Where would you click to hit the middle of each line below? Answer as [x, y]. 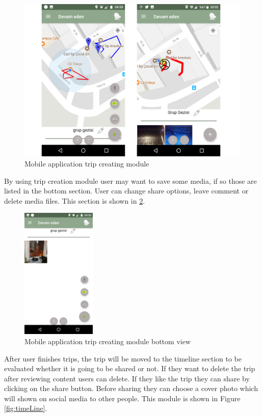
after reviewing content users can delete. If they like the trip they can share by [127, 378]
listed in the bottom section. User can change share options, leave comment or [126, 191]
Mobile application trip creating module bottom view [108, 341]
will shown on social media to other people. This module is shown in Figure [122, 398]
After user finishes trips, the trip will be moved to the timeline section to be [123, 358]
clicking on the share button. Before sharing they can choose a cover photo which [131, 388]
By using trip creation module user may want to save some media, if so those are [130, 180]
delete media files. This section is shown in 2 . [75, 200]
